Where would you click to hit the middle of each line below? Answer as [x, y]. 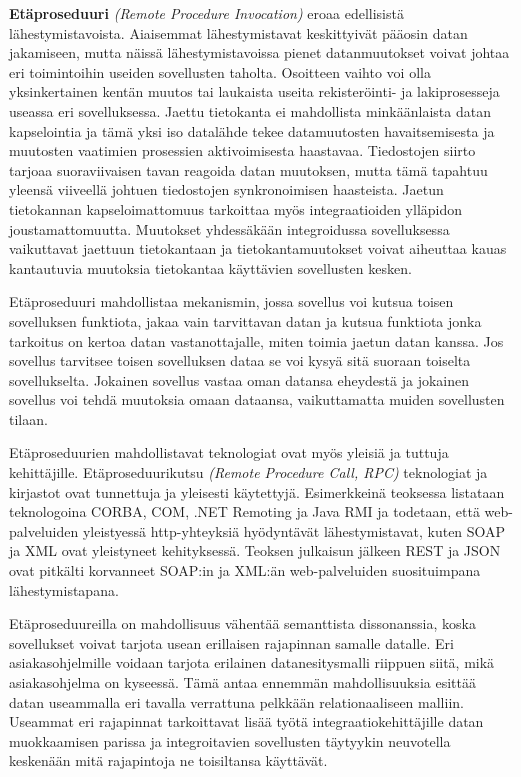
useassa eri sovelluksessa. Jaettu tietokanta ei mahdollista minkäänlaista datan [250, 110]
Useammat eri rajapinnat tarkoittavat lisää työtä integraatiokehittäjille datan [246, 721]
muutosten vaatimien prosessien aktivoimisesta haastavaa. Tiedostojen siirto [242, 150]
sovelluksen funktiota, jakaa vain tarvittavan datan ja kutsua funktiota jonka [245, 320]
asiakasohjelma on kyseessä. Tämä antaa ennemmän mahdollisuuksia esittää [242, 682]
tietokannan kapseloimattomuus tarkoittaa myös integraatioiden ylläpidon [236, 208]
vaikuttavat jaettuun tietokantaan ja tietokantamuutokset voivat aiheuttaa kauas [258, 248]
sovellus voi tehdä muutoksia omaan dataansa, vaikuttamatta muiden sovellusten [257, 399]
